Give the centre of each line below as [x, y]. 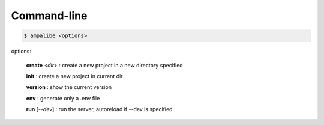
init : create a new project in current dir [74, 76]
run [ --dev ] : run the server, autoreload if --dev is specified [99, 109]
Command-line [49, 16]
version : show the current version [69, 87]
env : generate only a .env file [63, 98]
